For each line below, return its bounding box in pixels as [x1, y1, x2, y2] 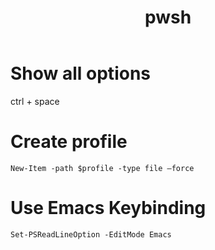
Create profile [10, 131, 128, 153]
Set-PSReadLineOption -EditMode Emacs [10, 229, 172, 240]
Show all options [10, 62, 151, 85]
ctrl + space [10, 95, 60, 107]
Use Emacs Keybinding [10, 197, 207, 220]
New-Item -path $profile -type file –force [10, 163, 195, 173]
